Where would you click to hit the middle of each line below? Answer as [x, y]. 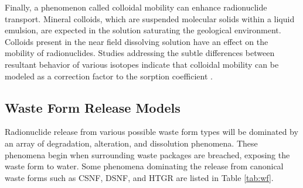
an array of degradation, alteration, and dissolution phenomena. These [131, 143]
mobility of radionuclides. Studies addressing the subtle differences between [140, 53]
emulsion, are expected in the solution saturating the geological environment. [143, 30]
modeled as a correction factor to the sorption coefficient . [109, 76]
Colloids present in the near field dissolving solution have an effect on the [137, 41]
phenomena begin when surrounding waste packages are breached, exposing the [147, 154]
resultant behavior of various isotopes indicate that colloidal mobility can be [142, 64]
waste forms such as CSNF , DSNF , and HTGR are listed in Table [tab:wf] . [139, 177]
